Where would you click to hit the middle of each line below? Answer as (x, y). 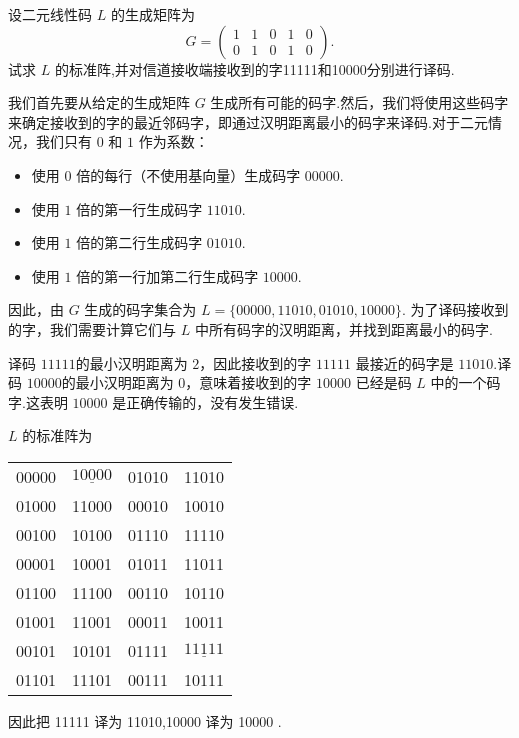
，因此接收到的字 (255, 362)
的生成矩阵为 (152, 14)
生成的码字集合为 (140, 309)
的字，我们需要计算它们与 (92, 328)
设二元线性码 (50, 14)
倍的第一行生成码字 (139, 208)
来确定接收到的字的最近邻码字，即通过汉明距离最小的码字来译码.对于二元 (248, 121)
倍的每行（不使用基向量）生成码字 (188, 174)
